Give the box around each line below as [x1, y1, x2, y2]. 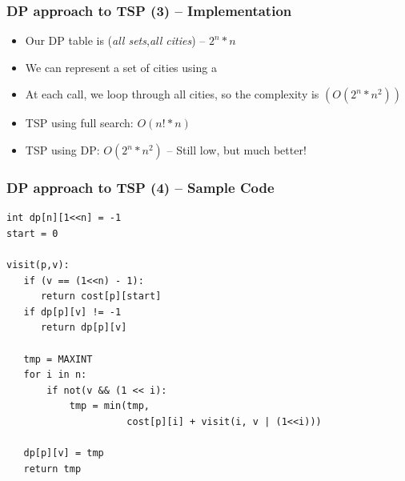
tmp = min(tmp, [69, 400, 150, 412]
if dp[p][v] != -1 [23, 306, 122, 318]
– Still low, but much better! [166, 142, 307, 158]
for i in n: [23, 369, 87, 381]
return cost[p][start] [40, 291, 162, 303]
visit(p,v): [6, 259, 70, 271]
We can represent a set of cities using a [25, 58, 217, 75]
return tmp [23, 463, 82, 475]
